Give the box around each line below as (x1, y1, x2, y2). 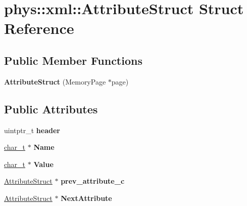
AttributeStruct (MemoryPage (4, 76, 106, 87)
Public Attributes (4, 101, 98, 116)
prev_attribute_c (61, 176, 125, 186)
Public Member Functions (4, 52, 142, 68)
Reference (4, 18, 74, 38)
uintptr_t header (4, 125, 60, 135)
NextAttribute (61, 192, 112, 203)
